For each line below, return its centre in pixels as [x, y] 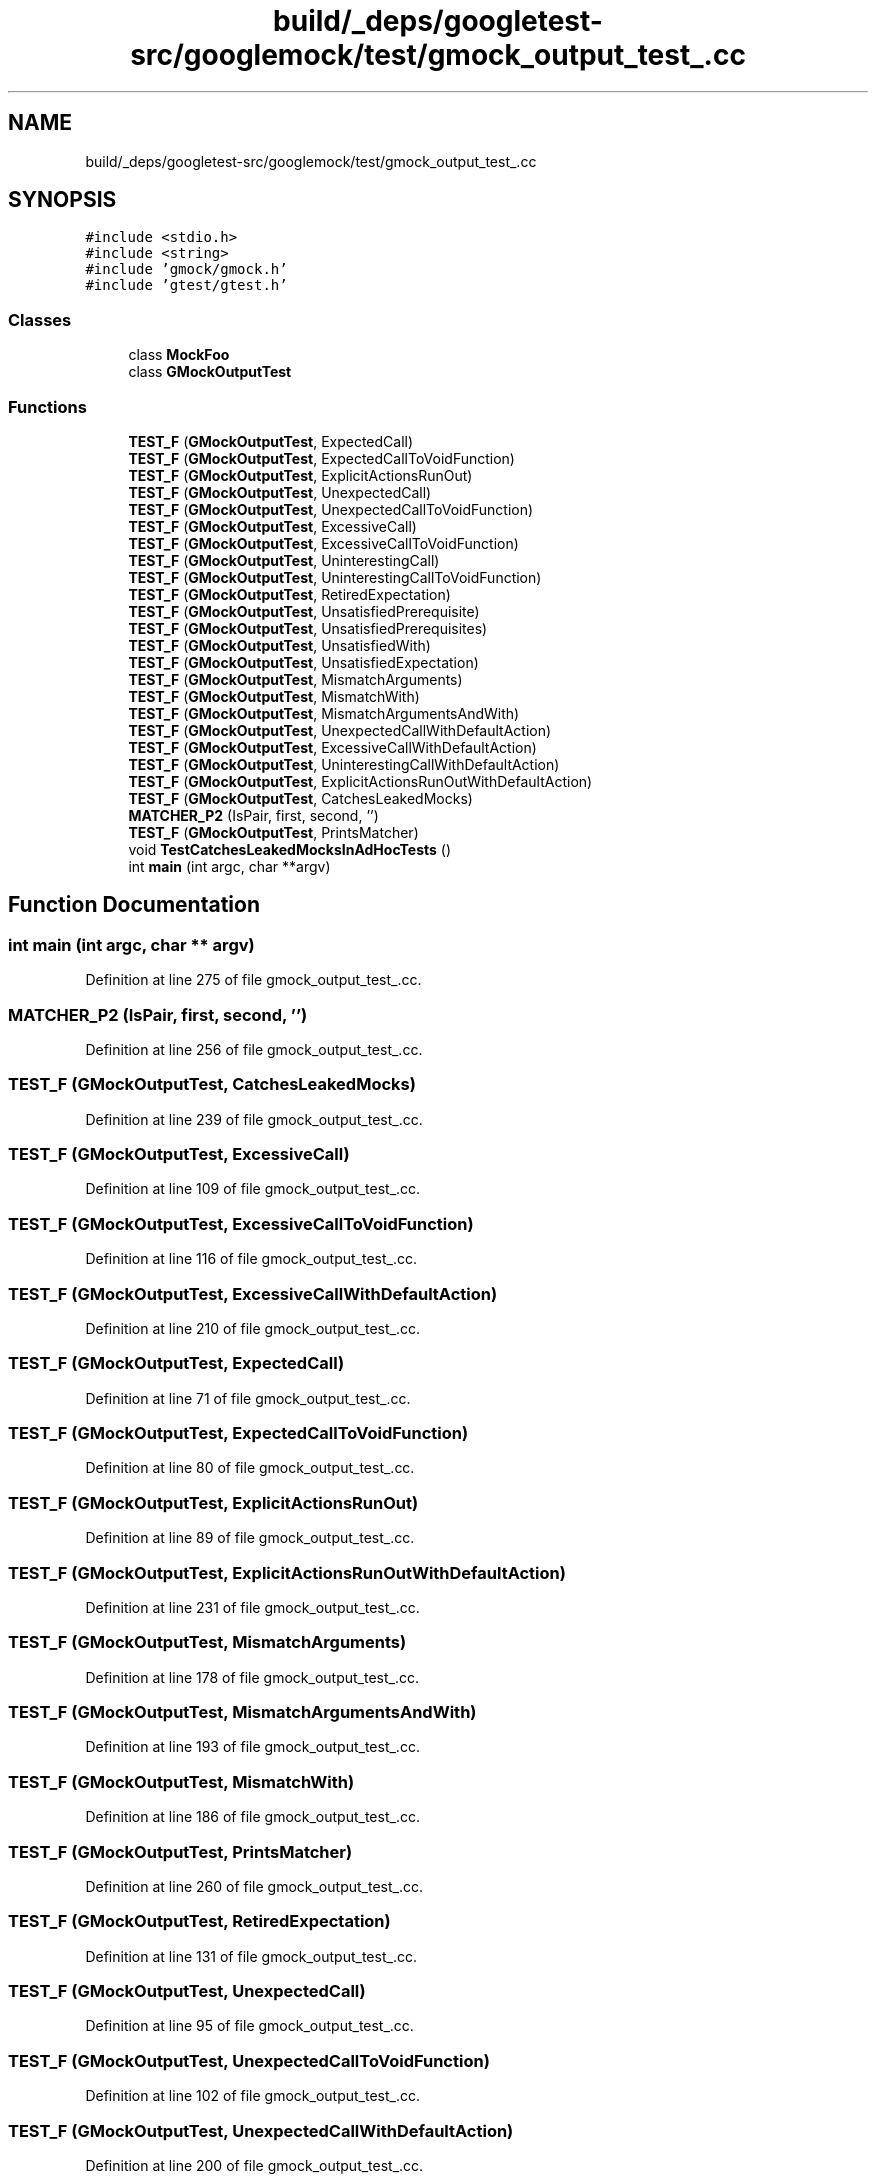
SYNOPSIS [62, 200]
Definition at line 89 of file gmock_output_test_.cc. [250, 1538]
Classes [40, 319]
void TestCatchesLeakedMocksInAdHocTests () [290, 849]
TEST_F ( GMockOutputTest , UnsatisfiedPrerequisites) [308, 628]
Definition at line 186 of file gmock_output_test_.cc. [252, 1817]
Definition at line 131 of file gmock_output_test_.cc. [251, 1956]
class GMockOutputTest [210, 372]
